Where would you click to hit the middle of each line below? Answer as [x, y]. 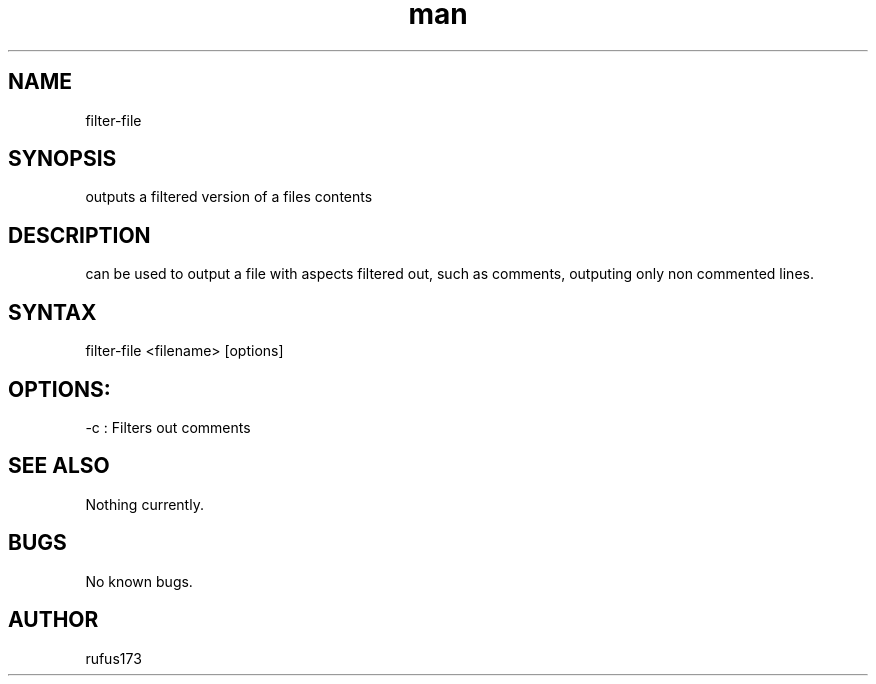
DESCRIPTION [79, 235]
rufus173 [113, 658]
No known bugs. [139, 581]
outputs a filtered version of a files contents [229, 197]
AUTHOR [53, 620]
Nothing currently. [144, 504]
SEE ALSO [59, 466]
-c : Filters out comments [168, 427]
